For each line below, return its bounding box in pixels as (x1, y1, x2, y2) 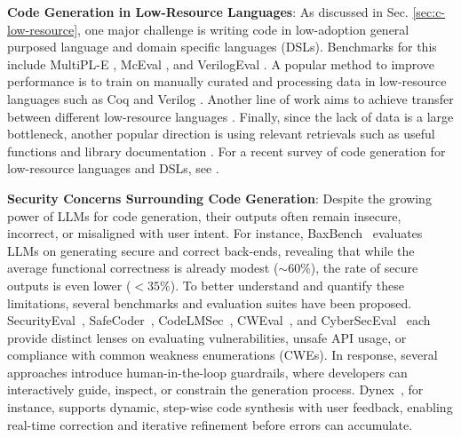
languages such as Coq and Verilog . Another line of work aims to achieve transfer (7, 89, 454, 107)
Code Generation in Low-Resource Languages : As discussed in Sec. (7, 3, 409, 20)
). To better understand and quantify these (170, 275, 404, 294)
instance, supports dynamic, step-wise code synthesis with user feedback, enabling (7, 398, 453, 417)
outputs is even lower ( (7, 275, 131, 294)
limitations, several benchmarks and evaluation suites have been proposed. (7, 293, 412, 312)
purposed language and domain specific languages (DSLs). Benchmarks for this (7, 37, 437, 56)
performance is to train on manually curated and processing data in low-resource (7, 72, 447, 91)
